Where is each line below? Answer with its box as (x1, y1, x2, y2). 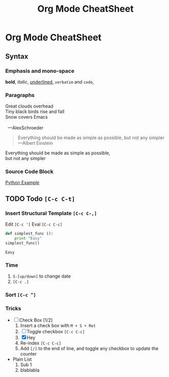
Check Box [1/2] (19, 317, 53, 324)
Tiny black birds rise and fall (5, 109, 65, 115)
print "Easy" (14, 236, 42, 241)
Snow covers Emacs (5, 114, 48, 120)
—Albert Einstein (17, 140, 53, 146)
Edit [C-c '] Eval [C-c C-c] (5, 221, 63, 227)
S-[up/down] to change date (12, 273, 71, 279)
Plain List (12, 356, 32, 362)
